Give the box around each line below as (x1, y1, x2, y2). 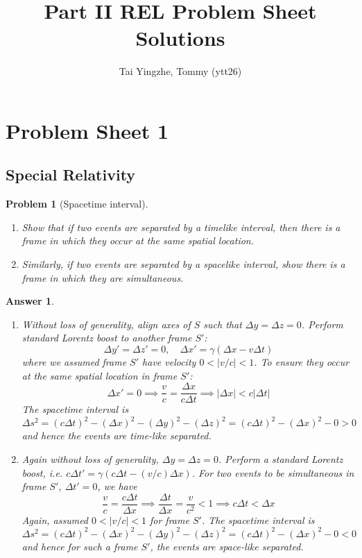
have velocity (142, 355, 196, 369)
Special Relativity (6, 164, 136, 185)
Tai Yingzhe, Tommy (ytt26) (119, 64, 242, 78)
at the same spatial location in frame (21, 368, 178, 382)
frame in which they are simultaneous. (21, 270, 184, 285)
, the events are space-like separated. (150, 539, 304, 553)
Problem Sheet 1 (6, 116, 169, 144)
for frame (149, 512, 189, 527)
